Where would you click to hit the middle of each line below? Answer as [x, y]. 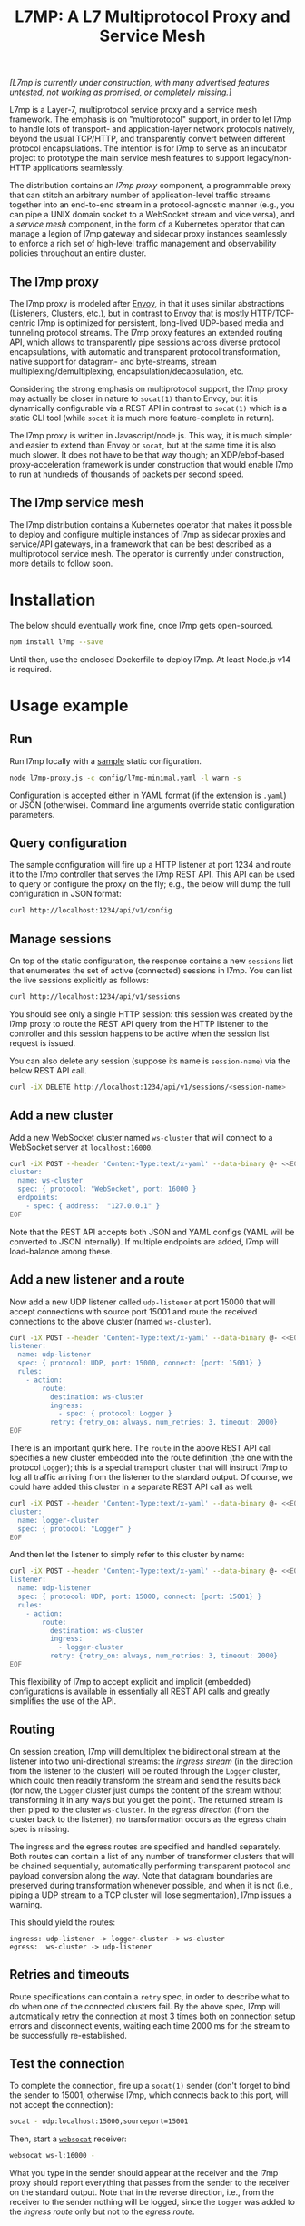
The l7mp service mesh [77, 503]
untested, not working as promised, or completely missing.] [121, 92]
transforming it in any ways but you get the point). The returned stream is [147, 1799]
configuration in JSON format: [65, 894]
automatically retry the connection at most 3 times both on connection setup [152, 2016]
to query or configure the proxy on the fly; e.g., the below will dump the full [150, 884]
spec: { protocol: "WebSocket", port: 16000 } [107, 1189]
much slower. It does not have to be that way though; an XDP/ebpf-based [147, 455]
